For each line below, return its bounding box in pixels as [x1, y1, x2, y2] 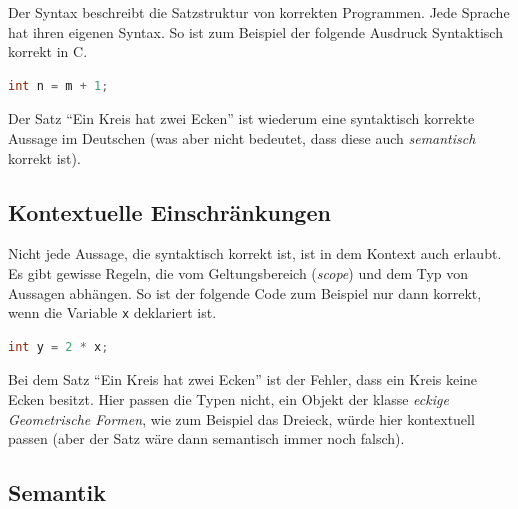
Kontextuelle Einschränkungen [8, 196, 331, 227]
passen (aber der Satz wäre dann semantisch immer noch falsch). [8, 428, 405, 449]
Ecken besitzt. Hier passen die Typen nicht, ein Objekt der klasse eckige [8, 388, 449, 409]
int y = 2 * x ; [8, 339, 109, 354]
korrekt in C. [8, 41, 88, 62]
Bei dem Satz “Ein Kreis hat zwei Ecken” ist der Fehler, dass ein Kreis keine [8, 369, 478, 390]
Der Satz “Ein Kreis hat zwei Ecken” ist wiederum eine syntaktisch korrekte [8, 108, 475, 129]
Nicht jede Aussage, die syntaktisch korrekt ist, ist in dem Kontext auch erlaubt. [8, 243, 502, 264]
